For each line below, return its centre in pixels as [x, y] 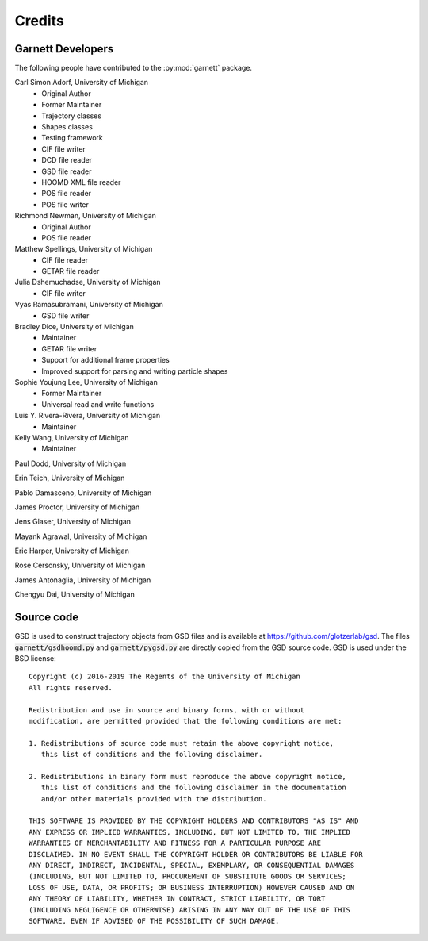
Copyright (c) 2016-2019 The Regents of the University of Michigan [164, 677]
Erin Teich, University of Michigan [70, 478]
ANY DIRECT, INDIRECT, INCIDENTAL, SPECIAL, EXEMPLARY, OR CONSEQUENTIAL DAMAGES [192, 865]
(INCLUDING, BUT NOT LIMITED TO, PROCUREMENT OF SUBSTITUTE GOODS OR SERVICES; [187, 876]
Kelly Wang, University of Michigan [72, 437]
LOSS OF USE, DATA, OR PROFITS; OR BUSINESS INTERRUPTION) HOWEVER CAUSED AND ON [192, 887]
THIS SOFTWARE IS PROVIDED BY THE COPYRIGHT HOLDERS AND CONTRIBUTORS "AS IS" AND [194, 821]
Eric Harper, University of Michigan [72, 551]
